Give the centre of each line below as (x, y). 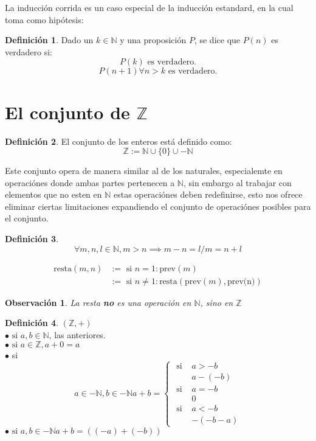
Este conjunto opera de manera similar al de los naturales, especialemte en (144, 171)
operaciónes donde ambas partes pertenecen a (90, 182)
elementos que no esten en (53, 194)
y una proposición (153, 40)
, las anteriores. (77, 334)
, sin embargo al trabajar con (237, 182)
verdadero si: (29, 51)
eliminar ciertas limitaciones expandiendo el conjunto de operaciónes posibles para (158, 206)
